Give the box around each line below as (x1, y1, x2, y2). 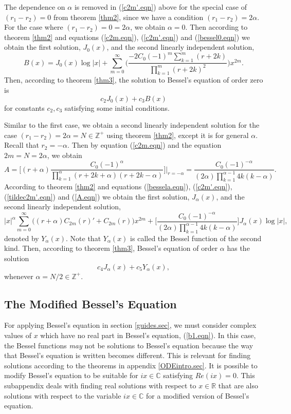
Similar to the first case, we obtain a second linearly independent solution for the (4, 120, 260, 130)
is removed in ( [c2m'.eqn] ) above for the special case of (74, 2, 247, 12)
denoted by (4, 232, 39, 243)
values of (4, 329, 31, 340)
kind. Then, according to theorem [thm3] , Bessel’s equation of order (4, 243, 218, 253)
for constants (4, 102, 45, 113)
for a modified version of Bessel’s (146, 390, 249, 401)
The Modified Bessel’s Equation (4, 295, 177, 311)
